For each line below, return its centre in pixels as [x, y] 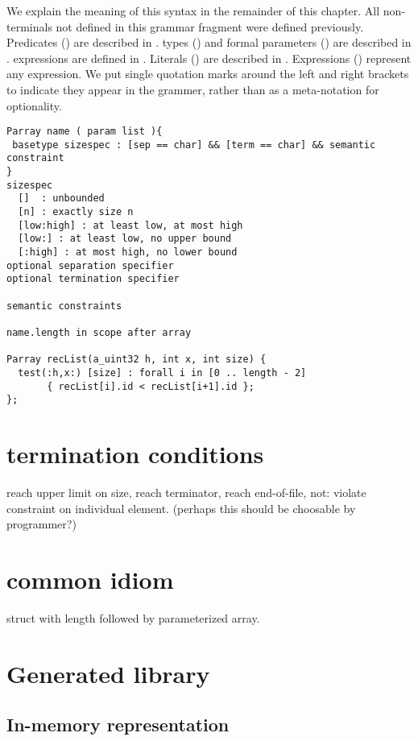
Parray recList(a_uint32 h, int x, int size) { [137, 360]
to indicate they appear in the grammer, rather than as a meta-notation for [193, 89]
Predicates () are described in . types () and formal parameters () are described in [209, 42]
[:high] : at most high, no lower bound [128, 253]
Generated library [108, 673]
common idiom [90, 580]
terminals [29, 26]
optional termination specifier [93, 279]
